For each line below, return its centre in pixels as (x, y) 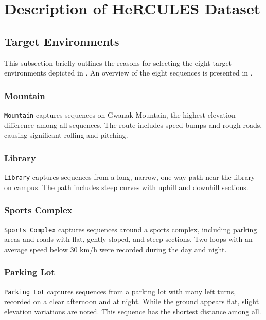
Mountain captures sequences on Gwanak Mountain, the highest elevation (120, 114)
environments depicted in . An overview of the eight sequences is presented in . (128, 73)
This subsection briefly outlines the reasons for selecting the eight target (118, 62)
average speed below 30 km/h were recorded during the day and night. (116, 249)
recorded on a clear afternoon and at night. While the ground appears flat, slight (132, 301)
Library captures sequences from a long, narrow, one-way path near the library (130, 177)
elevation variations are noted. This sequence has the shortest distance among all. (133, 311)
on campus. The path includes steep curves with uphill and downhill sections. (126, 187)
